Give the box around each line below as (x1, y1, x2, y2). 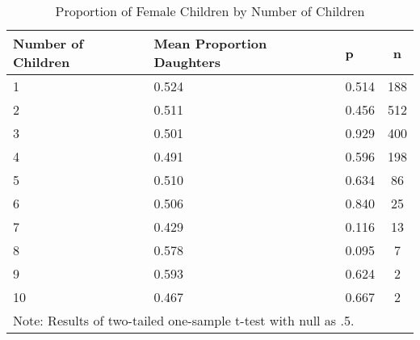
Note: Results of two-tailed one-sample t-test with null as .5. (13, 311, 355, 330)
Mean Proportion (153, 34, 267, 52)
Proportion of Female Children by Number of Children (55, 2, 365, 20)
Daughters (153, 52, 221, 71)
